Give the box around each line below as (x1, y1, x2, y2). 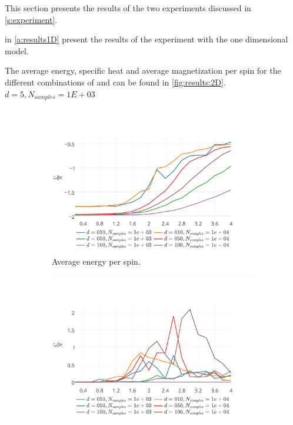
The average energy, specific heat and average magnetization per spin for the (5, 64, 281, 77)
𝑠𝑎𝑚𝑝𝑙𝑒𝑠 (34, 94, 55, 101)
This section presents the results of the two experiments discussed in (5, 2, 251, 14)
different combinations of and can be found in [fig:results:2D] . (5, 75, 226, 88)
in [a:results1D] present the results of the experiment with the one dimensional (5, 33, 288, 45)
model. (5, 44, 29, 57)
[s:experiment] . (5, 13, 58, 25)
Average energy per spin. (52, 255, 141, 268)
